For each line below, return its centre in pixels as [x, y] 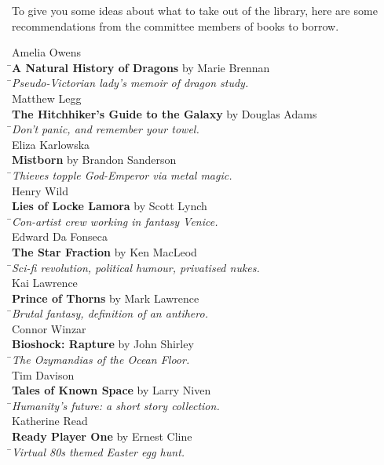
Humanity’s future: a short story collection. [116, 405]
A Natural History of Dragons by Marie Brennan [141, 67]
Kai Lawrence [45, 283]
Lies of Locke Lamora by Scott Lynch [110, 206]
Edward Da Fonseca [60, 236]
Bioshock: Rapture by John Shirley [103, 344]
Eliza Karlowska [51, 144]
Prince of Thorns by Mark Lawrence [106, 298]
